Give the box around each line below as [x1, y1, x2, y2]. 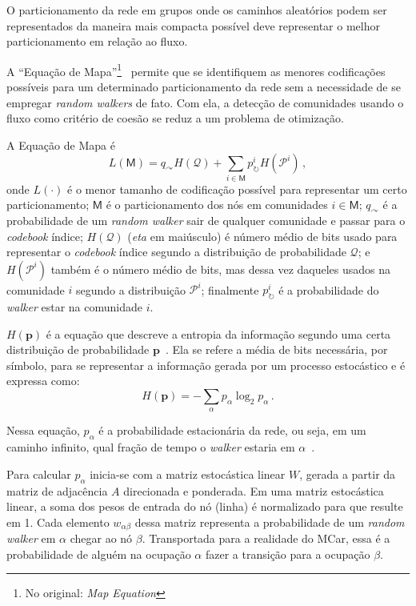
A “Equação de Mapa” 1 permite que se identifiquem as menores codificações [6, 60, 386, 79]
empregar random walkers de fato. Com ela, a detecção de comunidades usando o [6, 94, 404, 110]
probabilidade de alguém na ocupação [6, 545, 191, 562]
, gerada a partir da [299, 465, 396, 482]
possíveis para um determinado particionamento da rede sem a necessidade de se [6, 78, 401, 95]
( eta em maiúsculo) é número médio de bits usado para [127, 227, 398, 244]
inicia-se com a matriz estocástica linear [90, 465, 286, 482]
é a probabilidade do [278, 281, 379, 298]
